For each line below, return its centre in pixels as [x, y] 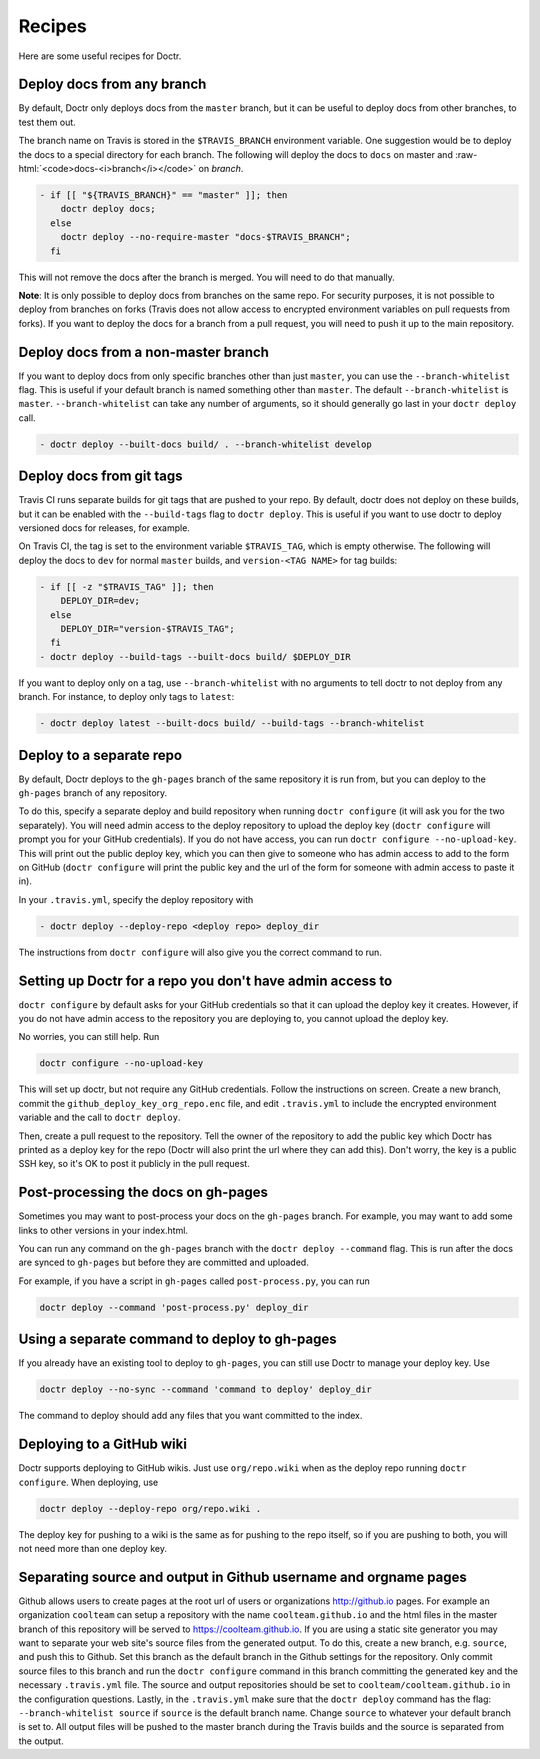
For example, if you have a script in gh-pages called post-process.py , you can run [194, 1281]
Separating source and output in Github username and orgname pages [242, 1576]
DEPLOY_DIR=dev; [100, 601]
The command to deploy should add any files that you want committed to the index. [190, 1416]
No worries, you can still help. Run [89, 1037]
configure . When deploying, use [88, 1482]
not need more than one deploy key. [92, 1548]
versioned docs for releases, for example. [104, 528]
